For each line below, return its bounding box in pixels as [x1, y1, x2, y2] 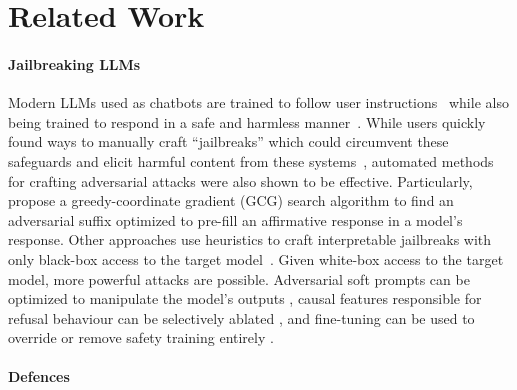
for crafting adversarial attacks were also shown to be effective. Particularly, [8, 170, 473, 191]
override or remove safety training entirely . [8, 327, 274, 348]
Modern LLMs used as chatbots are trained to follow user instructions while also [8, 92, 509, 113]
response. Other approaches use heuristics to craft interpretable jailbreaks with [8, 229, 492, 250]
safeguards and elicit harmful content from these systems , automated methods [8, 150, 494, 171]
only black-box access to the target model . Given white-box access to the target [8, 248, 504, 269]
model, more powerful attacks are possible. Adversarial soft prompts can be [8, 268, 470, 289]
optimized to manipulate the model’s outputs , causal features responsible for [8, 288, 482, 309]
